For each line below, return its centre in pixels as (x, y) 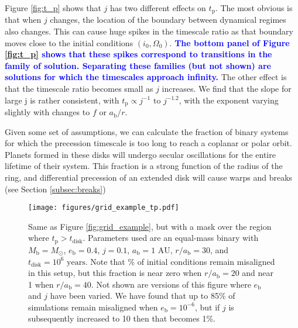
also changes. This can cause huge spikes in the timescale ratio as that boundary (149, 31)
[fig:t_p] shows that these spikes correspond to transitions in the (138, 54)
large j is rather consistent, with (62, 100)
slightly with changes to (47, 112)
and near (258, 273)
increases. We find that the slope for (227, 89)
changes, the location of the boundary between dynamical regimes (168, 20)
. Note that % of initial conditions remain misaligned (180, 261)
